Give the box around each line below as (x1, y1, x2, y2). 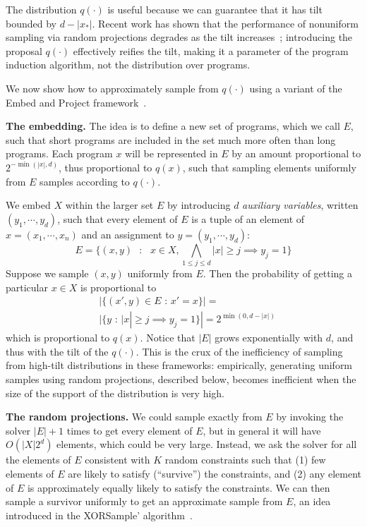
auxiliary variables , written (242, 198, 359, 212)
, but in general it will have (203, 423, 321, 437)
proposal (6, 43, 42, 58)
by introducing (167, 198, 231, 212)
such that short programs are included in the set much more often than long (6, 132, 336, 147)
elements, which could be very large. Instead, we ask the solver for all (56, 437, 357, 452)
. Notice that (140, 330, 195, 345)
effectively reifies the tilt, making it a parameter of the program (73, 43, 349, 58)
